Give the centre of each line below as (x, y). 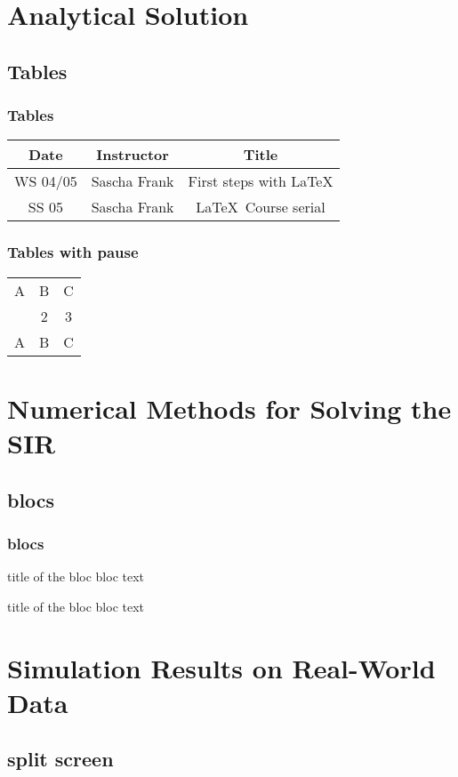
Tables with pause (73, 252)
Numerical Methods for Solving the (229, 408)
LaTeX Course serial (261, 207)
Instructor (133, 155)
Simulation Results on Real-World (221, 667)
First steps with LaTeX (261, 181)
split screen (60, 759)
